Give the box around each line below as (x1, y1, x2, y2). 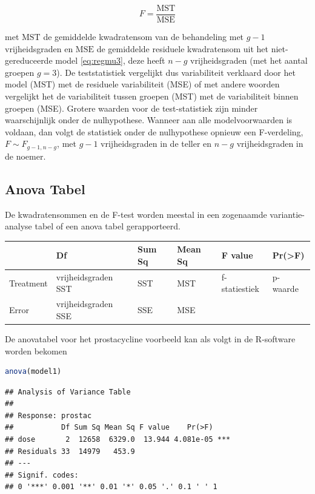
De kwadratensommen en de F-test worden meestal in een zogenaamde (5, 208, 267, 220)
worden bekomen (5, 344, 67, 357)
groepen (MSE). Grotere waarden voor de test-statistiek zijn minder (5, 101, 258, 114)
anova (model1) (5, 367, 62, 376)
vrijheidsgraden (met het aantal (190, 54, 308, 67)
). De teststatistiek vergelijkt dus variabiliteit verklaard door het (56, 66, 296, 78)
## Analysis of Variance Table (5, 387, 131, 396)
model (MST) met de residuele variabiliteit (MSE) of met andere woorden (5, 78, 280, 90)
